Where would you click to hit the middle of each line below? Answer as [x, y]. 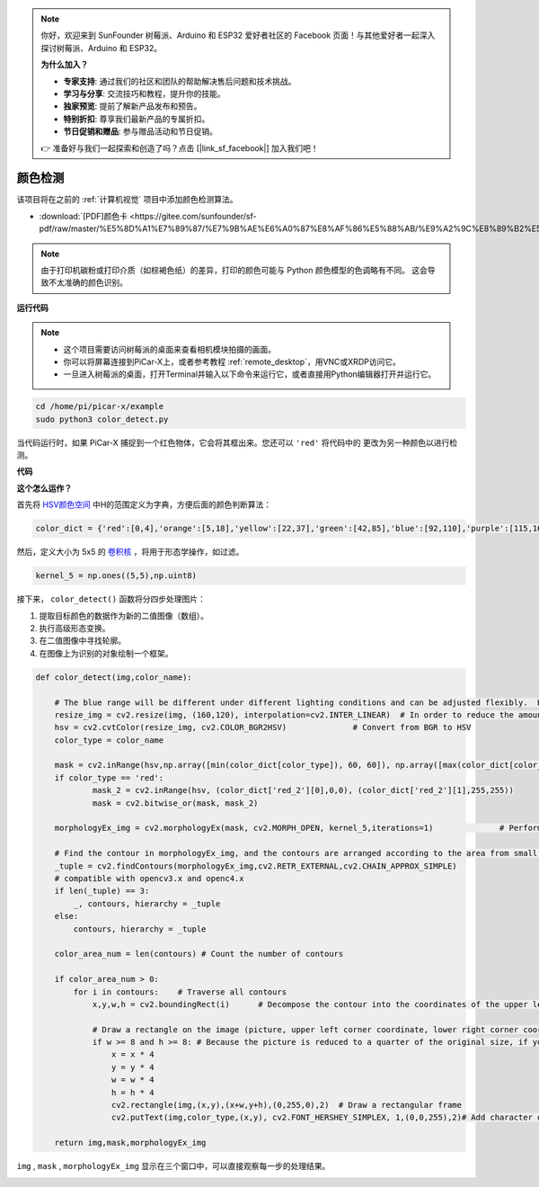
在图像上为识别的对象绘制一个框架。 [106, 653]
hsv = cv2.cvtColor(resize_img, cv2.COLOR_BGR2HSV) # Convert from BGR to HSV [263, 727]
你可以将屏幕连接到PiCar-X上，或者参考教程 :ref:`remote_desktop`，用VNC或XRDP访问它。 [232, 361]
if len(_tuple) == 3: [102, 891]
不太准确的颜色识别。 [88, 282]
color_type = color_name [109, 740]
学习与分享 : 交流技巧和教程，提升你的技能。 [144, 94]
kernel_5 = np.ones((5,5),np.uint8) [116, 576]
